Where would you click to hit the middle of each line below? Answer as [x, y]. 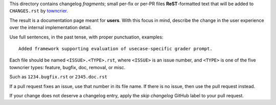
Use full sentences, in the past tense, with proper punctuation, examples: [86, 37]
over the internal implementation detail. [51, 28]
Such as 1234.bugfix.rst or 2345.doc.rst [58, 77]
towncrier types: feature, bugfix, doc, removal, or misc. [67, 67]
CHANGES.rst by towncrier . [39, 11]
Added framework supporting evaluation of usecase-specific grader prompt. [116, 48]
